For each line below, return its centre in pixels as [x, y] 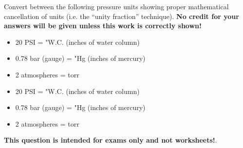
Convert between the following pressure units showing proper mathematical [116, 6]
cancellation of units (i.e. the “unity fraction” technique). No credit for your [121, 16]
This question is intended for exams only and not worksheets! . [111, 140]
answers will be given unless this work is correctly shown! [103, 26]
